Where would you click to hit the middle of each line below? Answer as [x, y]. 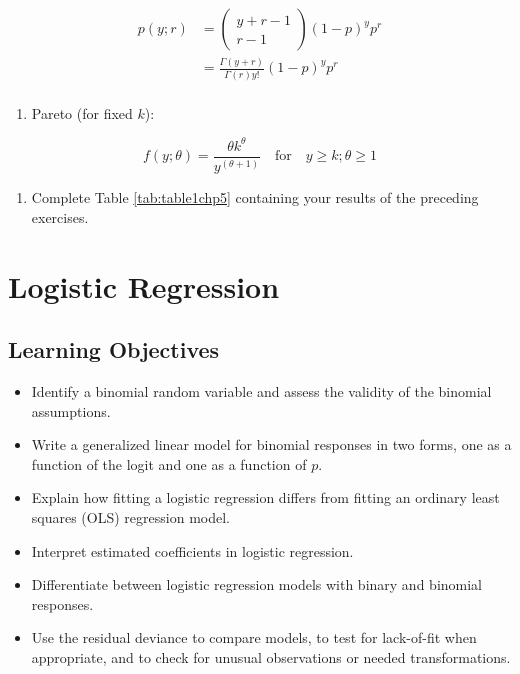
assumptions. [71, 410]
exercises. [60, 216]
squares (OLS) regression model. [130, 516]
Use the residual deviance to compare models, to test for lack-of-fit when [254, 637]
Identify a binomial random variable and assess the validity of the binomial [261, 390]
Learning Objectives [114, 349]
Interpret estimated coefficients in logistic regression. [192, 550]
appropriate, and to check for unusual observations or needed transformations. [271, 656]
